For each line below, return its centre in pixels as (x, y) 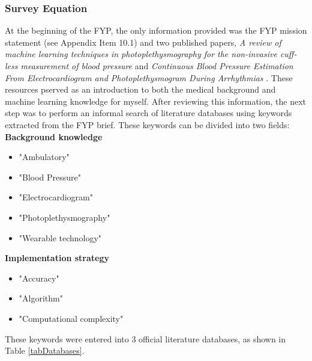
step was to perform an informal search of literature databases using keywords (148, 113)
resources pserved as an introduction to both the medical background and (140, 89)
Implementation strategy (57, 258)
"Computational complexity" (71, 318)
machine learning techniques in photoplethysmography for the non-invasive (141, 54)
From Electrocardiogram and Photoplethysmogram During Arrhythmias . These (149, 77)
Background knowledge (54, 136)
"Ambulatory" (44, 157)
